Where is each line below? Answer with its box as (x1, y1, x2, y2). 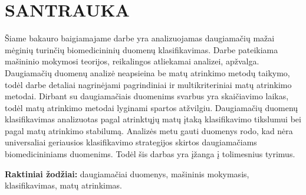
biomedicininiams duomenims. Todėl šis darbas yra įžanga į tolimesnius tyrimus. (5, 148, 295, 160)
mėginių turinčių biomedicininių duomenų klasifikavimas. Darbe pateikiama (5, 43, 278, 56)
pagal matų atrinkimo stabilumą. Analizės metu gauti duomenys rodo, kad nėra (5, 124, 293, 136)
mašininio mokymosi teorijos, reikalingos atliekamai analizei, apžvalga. (5, 55, 259, 67)
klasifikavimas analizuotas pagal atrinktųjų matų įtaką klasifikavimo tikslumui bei (5, 113, 301, 125)
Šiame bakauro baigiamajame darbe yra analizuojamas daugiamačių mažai (5, 32, 275, 44)
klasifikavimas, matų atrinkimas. (5, 179, 123, 191)
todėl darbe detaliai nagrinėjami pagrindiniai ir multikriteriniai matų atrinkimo (5, 78, 292, 90)
